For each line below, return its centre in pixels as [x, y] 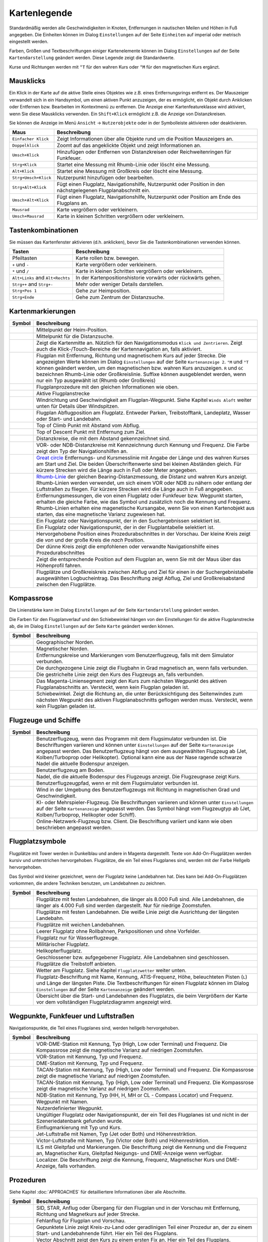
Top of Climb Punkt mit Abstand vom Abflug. [88, 425]
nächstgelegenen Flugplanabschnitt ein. [104, 190]
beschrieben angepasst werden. [74, 827]
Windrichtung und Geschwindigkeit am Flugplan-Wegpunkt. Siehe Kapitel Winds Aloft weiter [144, 400]
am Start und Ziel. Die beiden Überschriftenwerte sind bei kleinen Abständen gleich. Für [139, 464]
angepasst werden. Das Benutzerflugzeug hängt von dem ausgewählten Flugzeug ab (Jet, [142, 751]
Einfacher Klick [31, 139]
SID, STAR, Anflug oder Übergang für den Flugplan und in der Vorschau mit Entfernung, [138, 1208]
